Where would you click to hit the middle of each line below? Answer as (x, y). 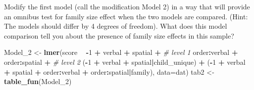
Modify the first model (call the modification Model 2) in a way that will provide (127, 6)
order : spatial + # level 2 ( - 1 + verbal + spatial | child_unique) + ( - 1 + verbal (125, 62)
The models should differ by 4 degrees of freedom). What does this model (116, 26)
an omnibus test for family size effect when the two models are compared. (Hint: (126, 16)
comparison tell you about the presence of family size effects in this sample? (119, 35)
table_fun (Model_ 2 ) (38, 81)
